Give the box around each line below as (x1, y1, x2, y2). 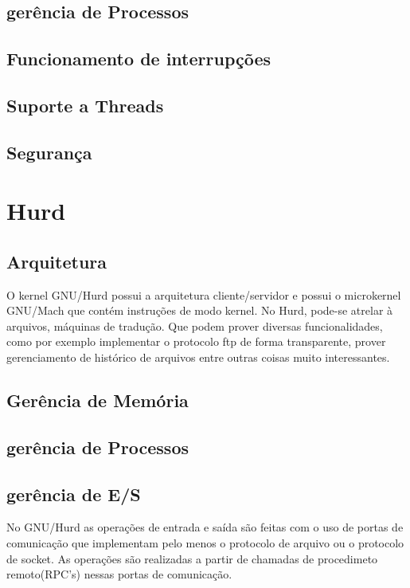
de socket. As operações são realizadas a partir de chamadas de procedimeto (6, 550, 378, 566)
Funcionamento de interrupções (6, 46, 271, 71)
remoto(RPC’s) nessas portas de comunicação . (6, 566, 232, 582)
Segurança (6, 139, 92, 164)
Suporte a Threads (6, 92, 164, 117)
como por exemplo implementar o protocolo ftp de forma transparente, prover (6, 333, 386, 350)
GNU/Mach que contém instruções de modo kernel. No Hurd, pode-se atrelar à (6, 302, 393, 319)
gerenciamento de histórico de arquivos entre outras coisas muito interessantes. (6, 349, 390, 366)
